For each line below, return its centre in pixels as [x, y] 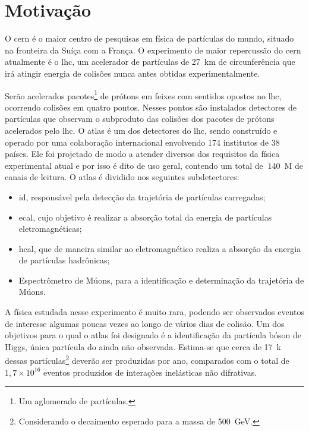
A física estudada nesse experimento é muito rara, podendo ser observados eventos [154, 312]
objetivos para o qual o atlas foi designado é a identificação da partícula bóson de [153, 335]
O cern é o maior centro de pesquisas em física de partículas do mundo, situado [149, 38]
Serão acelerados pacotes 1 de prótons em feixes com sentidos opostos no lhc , [143, 95]
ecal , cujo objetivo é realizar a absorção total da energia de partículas [145, 217]
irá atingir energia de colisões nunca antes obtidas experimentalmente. [133, 73]
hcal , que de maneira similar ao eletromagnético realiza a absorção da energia [160, 248]
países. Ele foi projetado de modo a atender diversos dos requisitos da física [142, 154]
